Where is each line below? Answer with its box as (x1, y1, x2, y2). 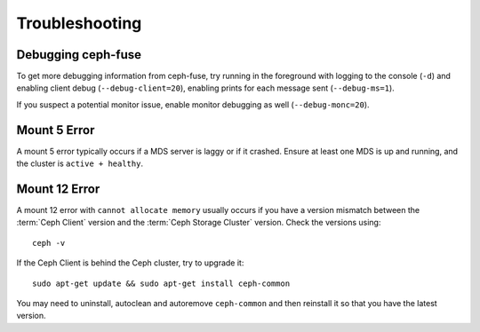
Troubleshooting (16, 13, 142, 33)
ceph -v (32, 238, 66, 248)
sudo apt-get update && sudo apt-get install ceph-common (32, 278, 291, 289)
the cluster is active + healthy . (16, 158, 144, 169)
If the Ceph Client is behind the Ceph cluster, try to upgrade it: (16, 257, 244, 268)
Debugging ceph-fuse (16, 47, 142, 62)
